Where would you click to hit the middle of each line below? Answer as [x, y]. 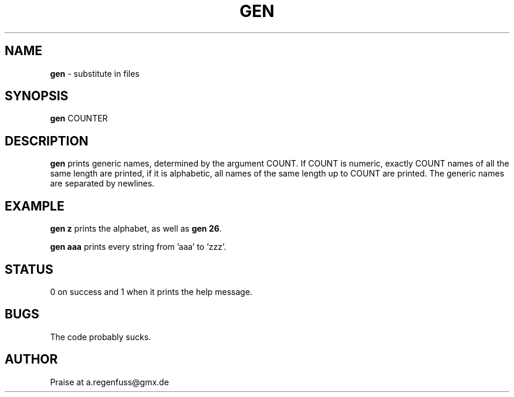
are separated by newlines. [102, 184]
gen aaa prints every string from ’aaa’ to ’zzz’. [138, 247]
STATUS [29, 269]
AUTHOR [31, 359]
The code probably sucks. [101, 337]
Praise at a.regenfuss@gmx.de [109, 382]
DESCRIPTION [47, 141]
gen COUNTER [79, 118]
